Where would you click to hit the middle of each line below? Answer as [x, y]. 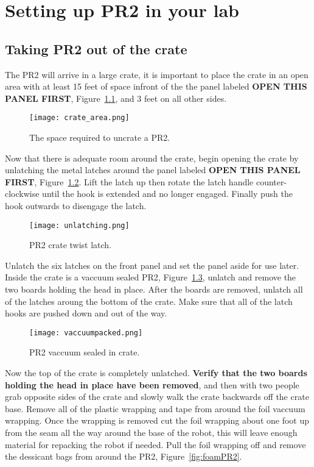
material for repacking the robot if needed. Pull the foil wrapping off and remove [155, 444]
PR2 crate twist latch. [71, 245]
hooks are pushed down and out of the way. [86, 313]
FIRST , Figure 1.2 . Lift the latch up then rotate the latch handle [129, 181]
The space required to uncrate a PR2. [100, 137]
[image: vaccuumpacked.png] [86, 333]
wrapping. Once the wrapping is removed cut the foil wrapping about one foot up [157, 420]
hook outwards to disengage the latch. [76, 205]
